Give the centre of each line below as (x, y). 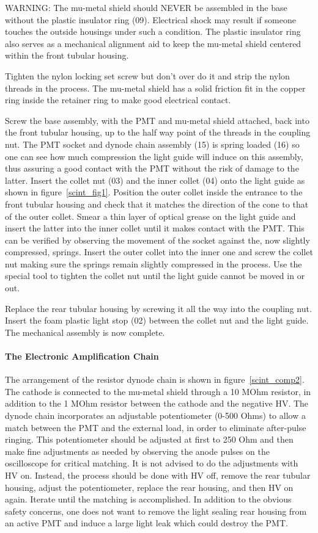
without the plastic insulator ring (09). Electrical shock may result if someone (150, 19)
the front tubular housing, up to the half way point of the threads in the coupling (158, 132)
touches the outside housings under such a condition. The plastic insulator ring (153, 31)
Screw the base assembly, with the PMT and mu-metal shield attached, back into (157, 120)
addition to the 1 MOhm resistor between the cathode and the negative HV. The (157, 403)
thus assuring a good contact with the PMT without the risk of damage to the (152, 168)
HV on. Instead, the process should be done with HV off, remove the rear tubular (158, 475)
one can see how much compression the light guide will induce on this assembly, (154, 156)
